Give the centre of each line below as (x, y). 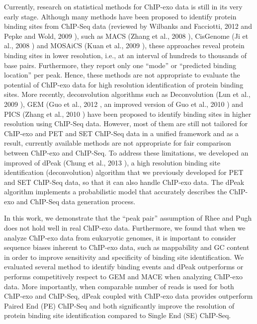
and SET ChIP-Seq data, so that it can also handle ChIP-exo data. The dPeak (124, 182)
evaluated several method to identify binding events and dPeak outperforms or (124, 267)
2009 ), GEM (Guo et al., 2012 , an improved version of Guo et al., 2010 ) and (124, 104)
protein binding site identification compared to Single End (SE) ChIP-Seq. (118, 315)
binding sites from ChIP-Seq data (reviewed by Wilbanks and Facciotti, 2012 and (128, 26)
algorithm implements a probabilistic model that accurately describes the (116, 192)
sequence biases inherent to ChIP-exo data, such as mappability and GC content (127, 247)
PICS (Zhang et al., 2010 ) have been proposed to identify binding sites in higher (128, 114)
